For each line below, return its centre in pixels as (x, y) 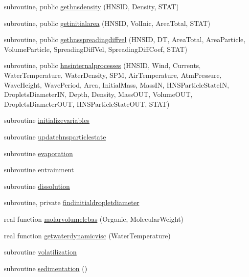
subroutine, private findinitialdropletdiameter (72, 202)
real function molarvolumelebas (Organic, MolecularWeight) (94, 219)
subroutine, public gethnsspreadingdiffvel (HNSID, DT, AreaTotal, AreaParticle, (125, 39)
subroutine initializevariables (47, 120)
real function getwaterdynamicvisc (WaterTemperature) (87, 235)
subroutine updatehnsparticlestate (55, 136)
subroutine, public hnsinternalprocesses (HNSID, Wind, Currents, (102, 65)
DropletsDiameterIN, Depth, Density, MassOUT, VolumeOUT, (98, 94)
